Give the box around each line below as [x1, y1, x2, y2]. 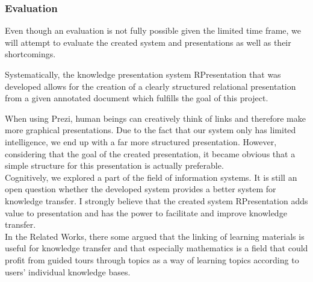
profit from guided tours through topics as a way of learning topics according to [5, 253, 299, 266]
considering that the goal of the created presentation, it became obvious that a [5, 147, 296, 160]
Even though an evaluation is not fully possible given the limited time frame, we [5, 24, 302, 37]
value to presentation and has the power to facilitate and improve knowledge [5, 206, 287, 219]
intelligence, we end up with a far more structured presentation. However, [5, 135, 277, 148]
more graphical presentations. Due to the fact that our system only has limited [5, 124, 296, 136]
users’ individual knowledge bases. [5, 265, 131, 278]
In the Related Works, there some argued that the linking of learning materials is [5, 230, 305, 242]
